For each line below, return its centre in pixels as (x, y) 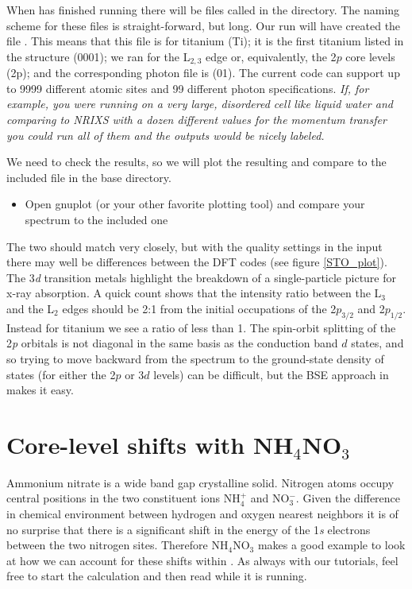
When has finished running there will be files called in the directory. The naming (203, 10)
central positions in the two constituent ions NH (123, 498)
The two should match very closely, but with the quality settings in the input (194, 246)
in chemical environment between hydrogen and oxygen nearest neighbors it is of (202, 514)
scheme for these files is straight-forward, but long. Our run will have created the (204, 25)
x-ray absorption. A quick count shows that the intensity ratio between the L (194, 293)
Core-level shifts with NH (150, 444)
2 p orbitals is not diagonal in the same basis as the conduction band (172, 343)
